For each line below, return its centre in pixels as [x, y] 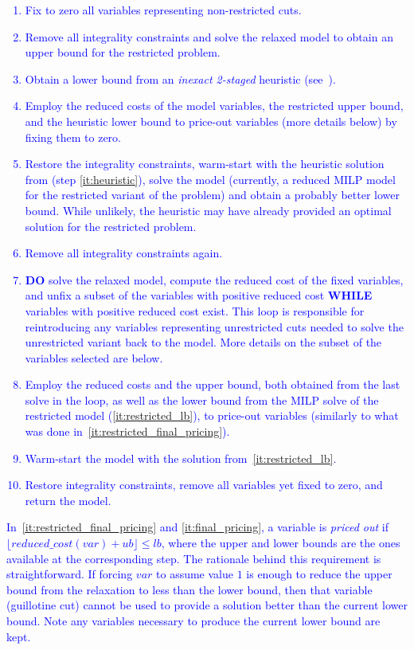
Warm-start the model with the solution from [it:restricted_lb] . [181, 458]
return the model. [68, 500]
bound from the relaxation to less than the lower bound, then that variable [189, 589]
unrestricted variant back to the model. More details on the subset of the [203, 342]
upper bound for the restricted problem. [123, 52]
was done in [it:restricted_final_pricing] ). [127, 431]
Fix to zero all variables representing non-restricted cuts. [163, 10]
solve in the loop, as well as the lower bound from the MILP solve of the [202, 399]
